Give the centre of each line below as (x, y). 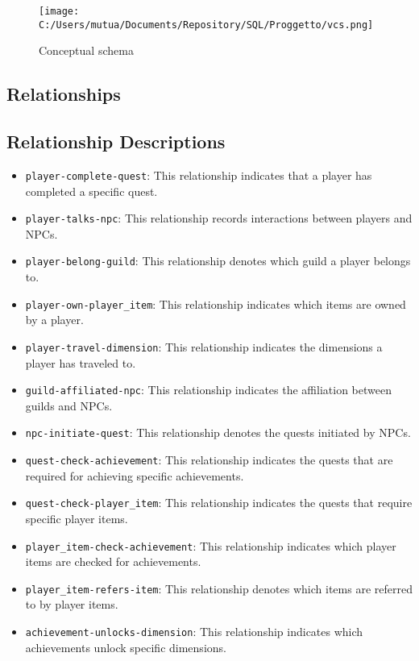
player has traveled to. (81, 362)
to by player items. (72, 604)
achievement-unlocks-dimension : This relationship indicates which (194, 632)
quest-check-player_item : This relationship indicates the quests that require (219, 503)
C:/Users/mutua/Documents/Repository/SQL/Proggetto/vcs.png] (206, 25)
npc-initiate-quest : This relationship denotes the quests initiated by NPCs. (218, 432)
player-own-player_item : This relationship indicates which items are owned (216, 303)
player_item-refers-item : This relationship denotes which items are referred (219, 588)
